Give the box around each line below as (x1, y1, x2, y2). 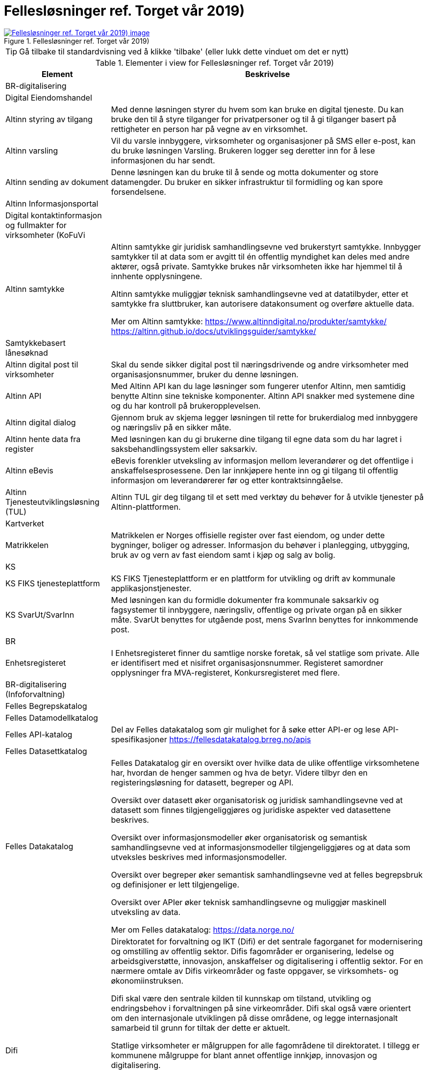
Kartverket (5, 518, 44, 528)
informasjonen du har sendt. (111, 155, 215, 165)
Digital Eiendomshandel (5, 92, 92, 103)
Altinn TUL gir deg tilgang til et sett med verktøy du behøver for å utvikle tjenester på (111, 492, 424, 502)
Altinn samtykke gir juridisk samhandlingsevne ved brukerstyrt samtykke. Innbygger (111, 241, 421, 252)
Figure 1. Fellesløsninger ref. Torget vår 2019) (4, 36, 150, 45)
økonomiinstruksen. (111, 975, 184, 986)
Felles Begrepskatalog (5, 701, 87, 711)
